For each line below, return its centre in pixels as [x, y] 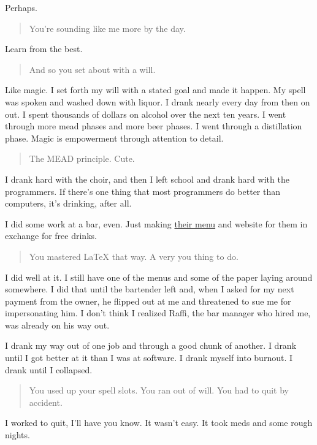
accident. [46, 402]
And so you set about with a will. [92, 69]
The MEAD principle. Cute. [82, 158]
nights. [17, 435]
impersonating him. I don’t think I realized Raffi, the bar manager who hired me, [158, 313]
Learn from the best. [44, 49]
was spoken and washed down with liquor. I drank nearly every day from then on [158, 101]
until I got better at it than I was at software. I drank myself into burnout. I [149, 358]
